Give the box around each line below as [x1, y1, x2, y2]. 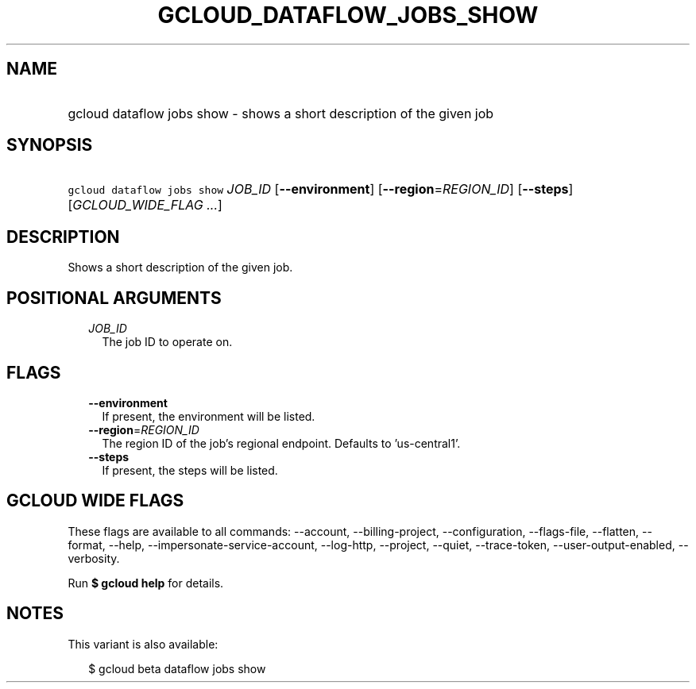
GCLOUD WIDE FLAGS [6, 491, 184, 511]
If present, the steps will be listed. [102, 463, 278, 477]
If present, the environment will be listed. [102, 409, 315, 423]
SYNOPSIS [6, 135, 93, 156]
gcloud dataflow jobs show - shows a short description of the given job [68, 105, 494, 121]
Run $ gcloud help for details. [68, 575, 224, 590]
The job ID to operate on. [102, 335, 233, 349]
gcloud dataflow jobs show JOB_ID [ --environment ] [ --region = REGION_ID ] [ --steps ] [68, 181, 574, 198]
